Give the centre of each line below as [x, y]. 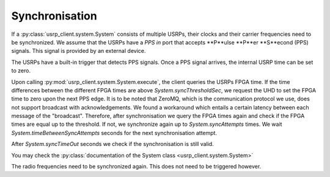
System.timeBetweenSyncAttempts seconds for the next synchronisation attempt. [114, 133]
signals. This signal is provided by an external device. [79, 51]
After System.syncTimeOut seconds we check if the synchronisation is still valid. [112, 144]
